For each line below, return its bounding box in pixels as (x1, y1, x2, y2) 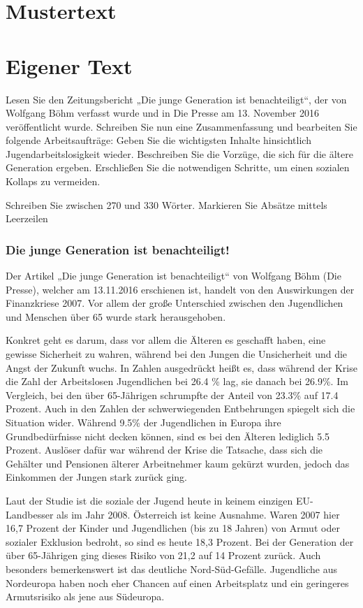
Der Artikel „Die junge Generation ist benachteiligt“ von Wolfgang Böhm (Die (6, 268, 341, 283)
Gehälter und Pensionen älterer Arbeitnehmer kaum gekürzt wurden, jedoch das (6, 456, 350, 470)
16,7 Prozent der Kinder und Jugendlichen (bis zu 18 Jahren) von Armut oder (6, 521, 340, 535)
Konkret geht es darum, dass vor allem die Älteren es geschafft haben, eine (6, 333, 326, 347)
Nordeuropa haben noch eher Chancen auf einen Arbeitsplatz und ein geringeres (6, 575, 349, 590)
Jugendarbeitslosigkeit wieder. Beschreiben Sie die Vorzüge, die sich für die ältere (6, 146, 353, 161)
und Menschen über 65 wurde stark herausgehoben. (6, 309, 226, 324)
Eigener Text (6, 51, 133, 80)
